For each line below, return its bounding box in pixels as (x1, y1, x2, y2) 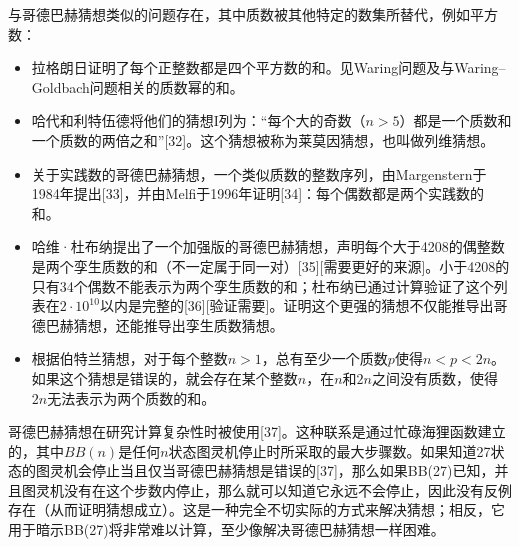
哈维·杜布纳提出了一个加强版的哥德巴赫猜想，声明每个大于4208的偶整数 (31, 236, 505, 257)
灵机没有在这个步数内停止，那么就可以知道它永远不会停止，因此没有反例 (35, 479, 512, 500)
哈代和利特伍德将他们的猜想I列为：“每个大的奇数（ (31, 110, 366, 131)
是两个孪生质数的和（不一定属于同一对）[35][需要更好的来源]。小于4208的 (31, 255, 510, 276)
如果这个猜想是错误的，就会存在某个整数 (31, 367, 298, 388)
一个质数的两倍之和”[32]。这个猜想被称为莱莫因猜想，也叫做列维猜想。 (31, 129, 495, 150)
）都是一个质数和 (399, 110, 512, 131)
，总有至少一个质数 (261, 348, 388, 369)
